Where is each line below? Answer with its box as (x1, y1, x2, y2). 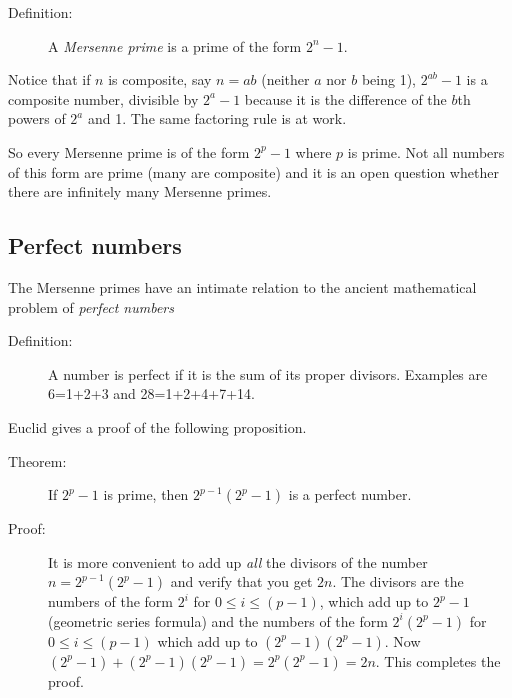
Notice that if (8, 69, 91, 90)
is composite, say (108, 69, 212, 90)
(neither (261, 69, 310, 90)
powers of (8, 108, 66, 129)
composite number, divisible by (8, 88, 199, 109)
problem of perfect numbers (8, 296, 174, 317)
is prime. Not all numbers (347, 141, 505, 162)
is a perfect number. (288, 484, 412, 505)
